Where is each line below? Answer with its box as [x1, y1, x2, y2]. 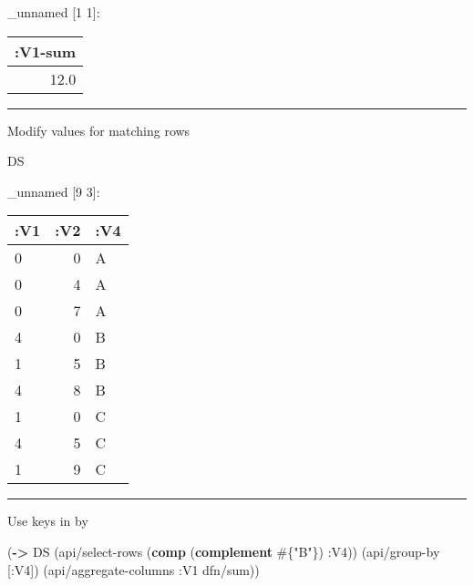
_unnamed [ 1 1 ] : [7, 3, 100, 21]
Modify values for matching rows [7, 120, 191, 139]
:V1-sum [15, 40, 77, 62]
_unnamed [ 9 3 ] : [7, 181, 100, 200]
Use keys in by [7, 511, 88, 530]
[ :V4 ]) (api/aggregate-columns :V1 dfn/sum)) [7, 560, 260, 579]
